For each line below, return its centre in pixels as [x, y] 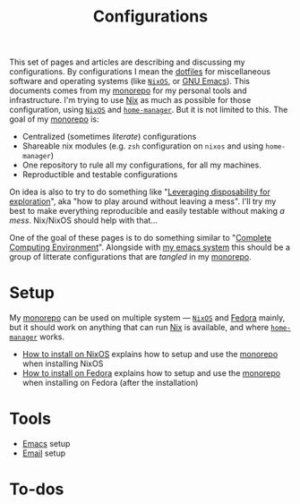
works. [52, 337]
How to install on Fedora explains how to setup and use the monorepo [151, 373]
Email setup [44, 453]
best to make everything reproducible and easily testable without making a [147, 211]
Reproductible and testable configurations [100, 175]
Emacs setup [46, 444]
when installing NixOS [63, 363]
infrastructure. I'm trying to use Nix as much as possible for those [130, 100]
